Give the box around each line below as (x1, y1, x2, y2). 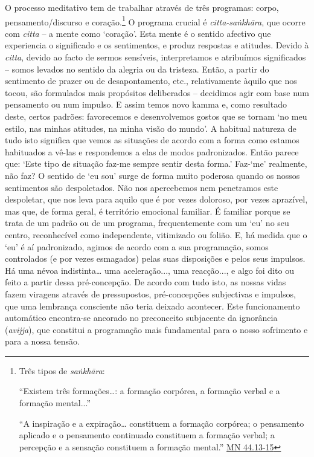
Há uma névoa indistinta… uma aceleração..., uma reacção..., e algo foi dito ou (5, 264, 294, 276)
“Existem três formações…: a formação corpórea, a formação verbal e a (19, 384, 280, 397)
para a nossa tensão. (5, 335, 80, 348)
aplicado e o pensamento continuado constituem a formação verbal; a (19, 429, 275, 441)
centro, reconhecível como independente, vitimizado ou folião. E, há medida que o (5, 228, 307, 241)
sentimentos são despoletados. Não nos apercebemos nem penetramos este (5, 181, 278, 193)
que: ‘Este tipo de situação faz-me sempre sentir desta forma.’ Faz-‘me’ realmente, (5, 157, 307, 170)
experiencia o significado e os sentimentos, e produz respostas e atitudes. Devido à (5, 39, 309, 51)
